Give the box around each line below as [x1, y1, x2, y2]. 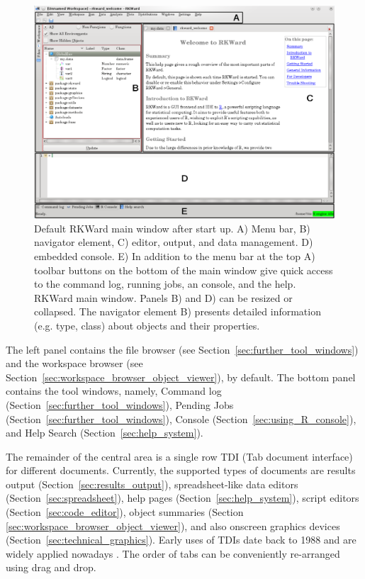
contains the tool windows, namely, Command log [6, 383, 222, 398]
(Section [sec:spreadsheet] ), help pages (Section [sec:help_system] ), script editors [6, 490, 359, 505]
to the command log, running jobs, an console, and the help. [34, 276, 296, 291]
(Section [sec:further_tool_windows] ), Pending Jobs [6, 397, 234, 412]
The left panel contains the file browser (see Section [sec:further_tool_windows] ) [6, 342, 359, 356]
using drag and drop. [6, 560, 96, 575]
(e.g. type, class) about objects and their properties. [34, 317, 260, 332]
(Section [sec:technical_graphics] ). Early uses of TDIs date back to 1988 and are [6, 532, 356, 547]
